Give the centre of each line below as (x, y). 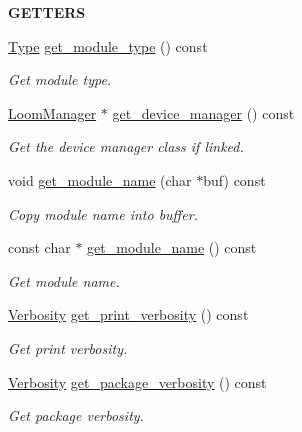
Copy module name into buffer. (103, 213)
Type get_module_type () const (108, 45)
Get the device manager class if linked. (126, 146)
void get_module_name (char (100, 179)
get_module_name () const (172, 247)
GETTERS (47, 12)
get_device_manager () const (203, 112)
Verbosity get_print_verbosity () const (128, 314)
